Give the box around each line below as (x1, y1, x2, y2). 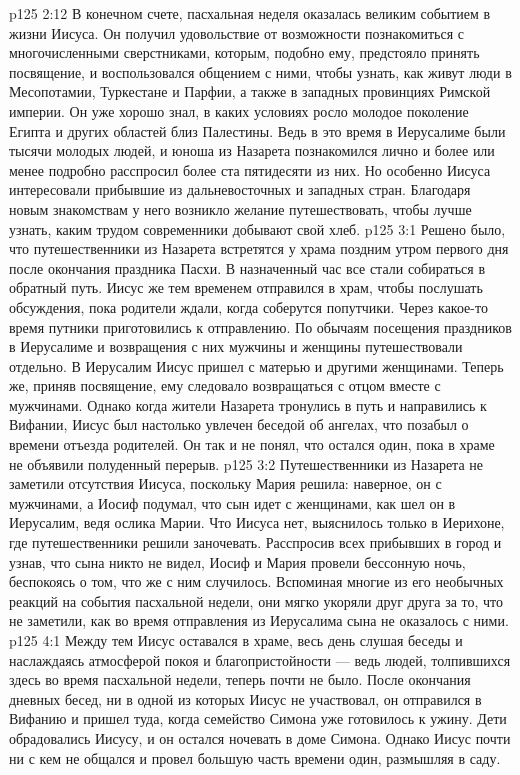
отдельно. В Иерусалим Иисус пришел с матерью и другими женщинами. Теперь (9, 355, 504, 376)
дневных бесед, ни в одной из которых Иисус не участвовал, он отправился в (9, 688, 482, 709)
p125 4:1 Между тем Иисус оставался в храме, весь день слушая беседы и (9, 630, 463, 650)
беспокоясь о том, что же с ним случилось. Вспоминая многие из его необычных (9, 571, 504, 592)
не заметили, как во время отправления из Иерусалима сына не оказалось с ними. (9, 610, 509, 631)
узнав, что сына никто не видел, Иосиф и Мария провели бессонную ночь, (9, 551, 466, 572)
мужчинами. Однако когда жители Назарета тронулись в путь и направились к (9, 394, 487, 415)
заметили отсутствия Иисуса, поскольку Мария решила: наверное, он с (9, 473, 442, 494)
